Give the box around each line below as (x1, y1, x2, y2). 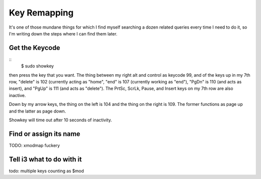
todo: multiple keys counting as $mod (9, 168, 84, 174)
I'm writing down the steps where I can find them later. (9, 31, 118, 36)
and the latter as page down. (9, 108, 66, 114)
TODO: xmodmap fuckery (9, 142, 60, 148)
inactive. (9, 92, 26, 98)
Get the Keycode (9, 44, 60, 52)
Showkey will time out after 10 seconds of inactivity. (9, 117, 112, 123)
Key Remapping (9, 7, 74, 18)
